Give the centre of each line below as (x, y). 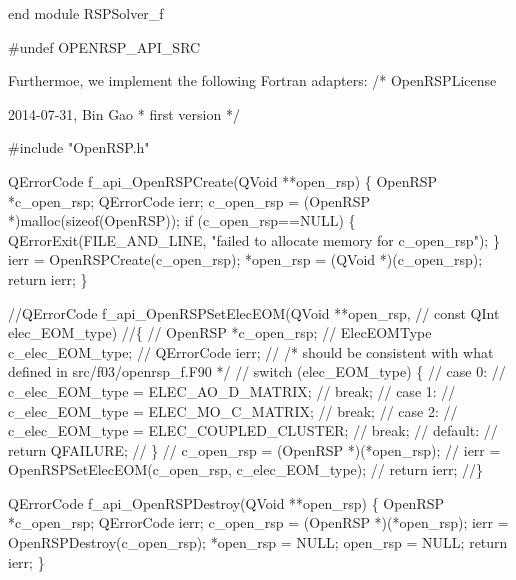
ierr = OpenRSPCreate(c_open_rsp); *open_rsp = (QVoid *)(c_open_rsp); (245, 259)
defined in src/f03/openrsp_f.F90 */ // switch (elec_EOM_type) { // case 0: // (257, 371)
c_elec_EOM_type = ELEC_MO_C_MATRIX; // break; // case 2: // (233, 410)
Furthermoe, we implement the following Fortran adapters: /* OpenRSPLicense (252, 80)
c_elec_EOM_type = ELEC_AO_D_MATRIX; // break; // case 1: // (232, 390)
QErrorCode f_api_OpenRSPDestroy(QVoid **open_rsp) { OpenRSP (226, 502)
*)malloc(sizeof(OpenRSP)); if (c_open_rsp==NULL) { (182, 220)
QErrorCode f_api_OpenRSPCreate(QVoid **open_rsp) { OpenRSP (223, 180)
